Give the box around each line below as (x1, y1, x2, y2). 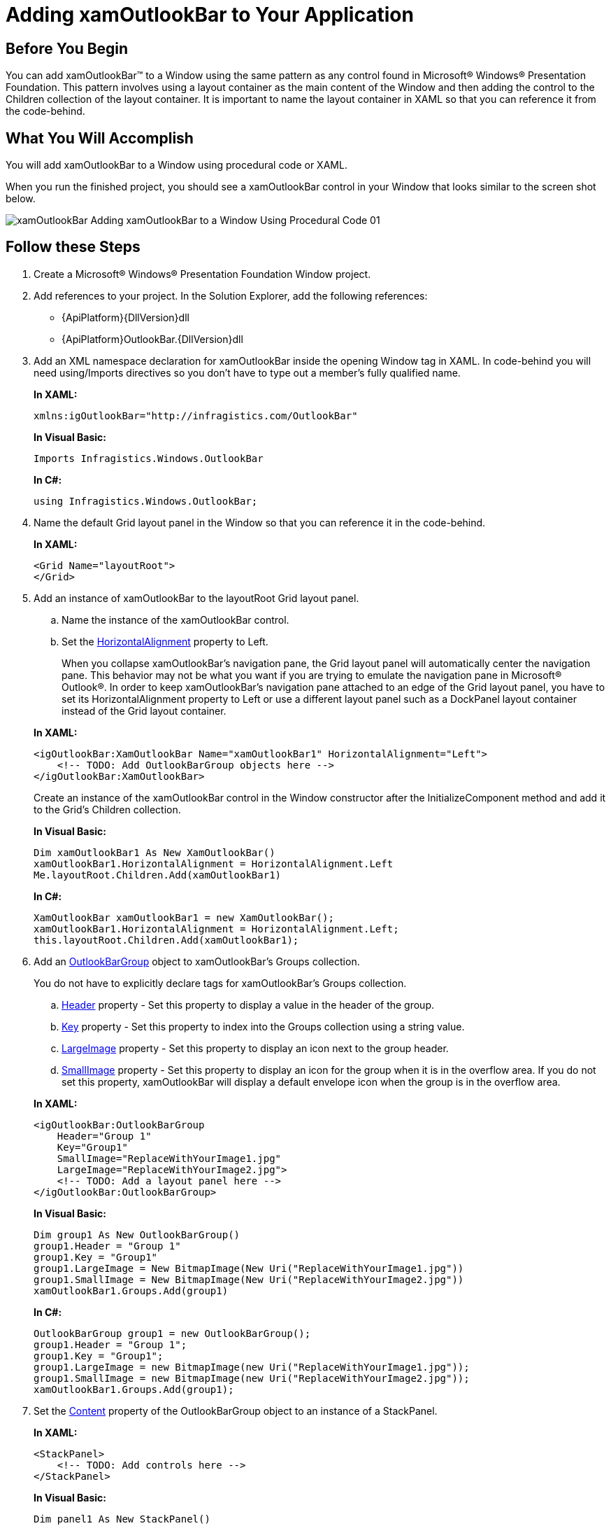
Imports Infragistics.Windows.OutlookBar (34, 452, 264, 464)
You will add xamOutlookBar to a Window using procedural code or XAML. (6, 159, 347, 171)
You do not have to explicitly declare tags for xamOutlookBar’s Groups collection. (34, 976, 407, 989)
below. (6, 192, 36, 205)
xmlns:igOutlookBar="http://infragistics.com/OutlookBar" (34, 409, 358, 421)
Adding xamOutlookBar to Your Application (6, 3, 414, 27)
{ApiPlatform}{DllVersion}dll (62, 311, 189, 323)
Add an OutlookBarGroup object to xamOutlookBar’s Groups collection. (34, 955, 360, 967)
